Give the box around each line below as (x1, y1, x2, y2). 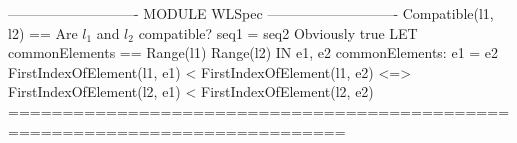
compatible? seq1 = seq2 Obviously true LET (138, 22, 418, 43)
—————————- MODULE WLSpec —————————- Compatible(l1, (8, 3, 494, 23)
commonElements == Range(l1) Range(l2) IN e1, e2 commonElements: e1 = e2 (8, 42, 499, 63)
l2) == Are (8, 22, 78, 43)
